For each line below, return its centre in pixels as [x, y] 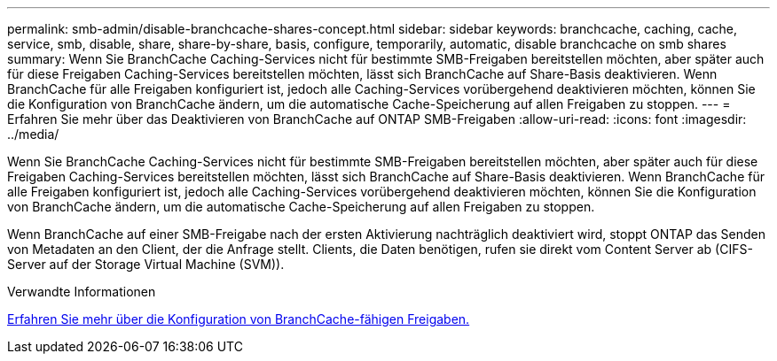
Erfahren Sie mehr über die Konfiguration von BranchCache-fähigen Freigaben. [239, 319]
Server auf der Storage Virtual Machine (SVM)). [146, 264]
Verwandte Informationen [82, 292]
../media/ [33, 134]
